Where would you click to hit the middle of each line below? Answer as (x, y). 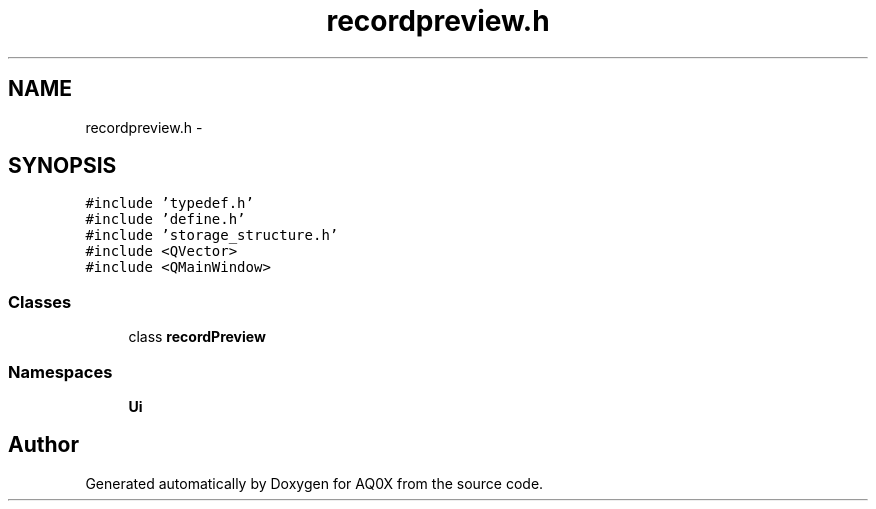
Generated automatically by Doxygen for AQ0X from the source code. (314, 483)
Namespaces (60, 371)
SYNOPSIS (62, 166)
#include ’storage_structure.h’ (212, 235)
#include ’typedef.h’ (169, 203)
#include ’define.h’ (165, 219)
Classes (40, 301)
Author (43, 445)
